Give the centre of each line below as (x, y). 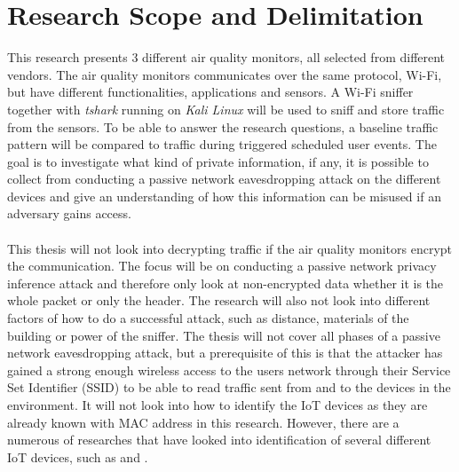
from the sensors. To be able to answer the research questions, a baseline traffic (223, 126)
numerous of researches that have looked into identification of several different (219, 440)
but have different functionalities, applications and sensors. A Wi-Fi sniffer (210, 92)
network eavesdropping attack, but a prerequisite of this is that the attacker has (225, 353)
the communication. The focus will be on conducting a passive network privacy (222, 266)
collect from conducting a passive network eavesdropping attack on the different (224, 179)
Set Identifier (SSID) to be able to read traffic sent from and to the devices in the (229, 387)
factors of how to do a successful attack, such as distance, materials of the (208, 318)
